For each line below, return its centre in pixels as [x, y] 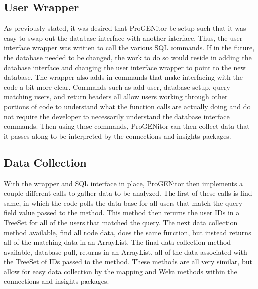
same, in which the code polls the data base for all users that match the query [123, 203]
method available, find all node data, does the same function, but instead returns [128, 232]
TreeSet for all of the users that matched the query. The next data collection [121, 222]
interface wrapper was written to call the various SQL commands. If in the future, [129, 48]
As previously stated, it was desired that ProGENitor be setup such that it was [125, 28]
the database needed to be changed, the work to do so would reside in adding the [128, 57]
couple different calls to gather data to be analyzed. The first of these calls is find [128, 193]
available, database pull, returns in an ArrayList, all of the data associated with [126, 251]
